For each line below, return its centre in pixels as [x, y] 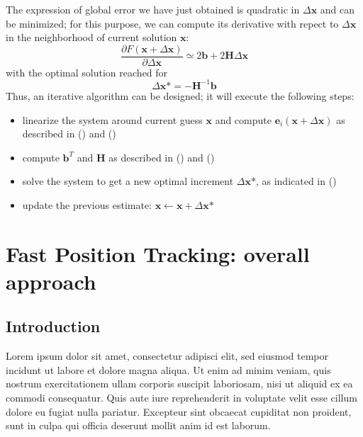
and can [337, 9]
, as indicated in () [296, 181]
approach [51, 281]
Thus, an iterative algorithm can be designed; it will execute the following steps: [180, 95]
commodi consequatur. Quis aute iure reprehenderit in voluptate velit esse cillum [181, 398]
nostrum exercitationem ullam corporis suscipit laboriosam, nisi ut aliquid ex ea [179, 384]
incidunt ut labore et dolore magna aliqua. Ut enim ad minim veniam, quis [168, 369]
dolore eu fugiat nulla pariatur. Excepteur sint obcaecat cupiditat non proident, [179, 411]
